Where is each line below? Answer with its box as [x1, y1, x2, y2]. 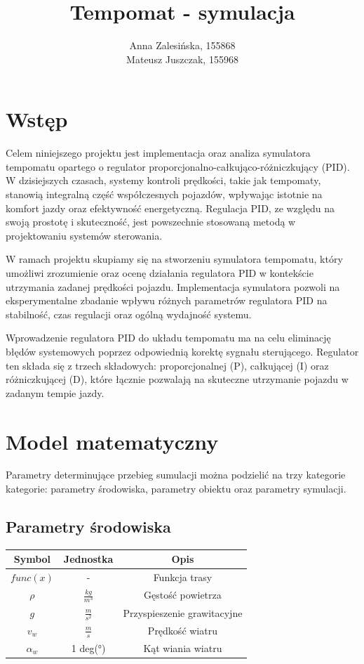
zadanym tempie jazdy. [6, 385, 105, 400]
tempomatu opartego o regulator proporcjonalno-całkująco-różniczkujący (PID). [6, 159, 350, 174]
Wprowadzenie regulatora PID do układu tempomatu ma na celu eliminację [6, 330, 331, 345]
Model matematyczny [6, 427, 219, 455]
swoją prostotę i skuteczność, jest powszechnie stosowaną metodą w [6, 214, 296, 229]
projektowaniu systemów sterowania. [6, 228, 163, 242]
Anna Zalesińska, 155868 [129, 38, 236, 53]
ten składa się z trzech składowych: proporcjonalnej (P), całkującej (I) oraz [6, 358, 329, 372]
